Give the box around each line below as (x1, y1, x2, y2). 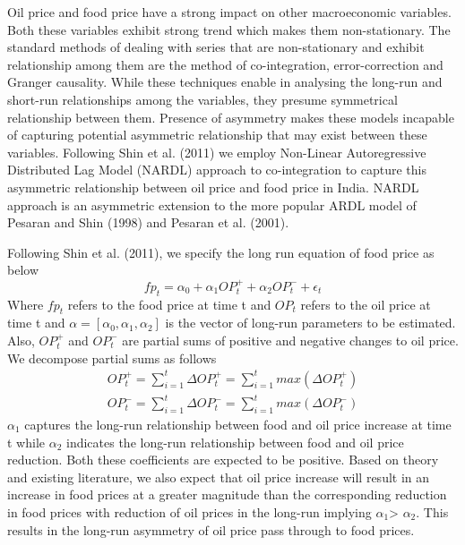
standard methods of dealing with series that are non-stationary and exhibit (7, 38, 425, 56)
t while (7, 432, 45, 451)
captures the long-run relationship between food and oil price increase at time (24, 414, 452, 433)
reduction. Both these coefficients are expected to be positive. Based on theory (7, 450, 439, 469)
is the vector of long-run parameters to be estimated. (165, 313, 456, 332)
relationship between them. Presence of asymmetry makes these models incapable (7, 107, 454, 126)
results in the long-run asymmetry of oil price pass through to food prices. (7, 520, 415, 539)
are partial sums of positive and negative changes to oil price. (122, 330, 459, 349)
